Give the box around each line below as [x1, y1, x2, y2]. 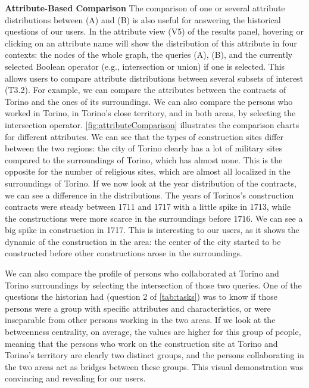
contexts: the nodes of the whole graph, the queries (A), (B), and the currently [5, 48, 293, 61]
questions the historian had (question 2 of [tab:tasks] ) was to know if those [5, 290, 278, 303]
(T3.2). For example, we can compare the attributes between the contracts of [5, 83, 286, 96]
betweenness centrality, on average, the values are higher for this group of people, [5, 325, 301, 338]
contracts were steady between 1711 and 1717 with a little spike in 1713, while [5, 200, 291, 213]
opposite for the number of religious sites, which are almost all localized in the [5, 165, 291, 178]
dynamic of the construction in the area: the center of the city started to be [5, 235, 281, 247]
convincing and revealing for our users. [5, 372, 146, 384]
